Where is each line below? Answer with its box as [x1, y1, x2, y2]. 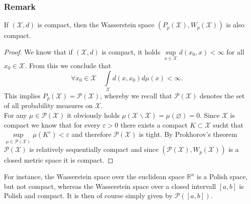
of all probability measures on [4, 100, 93, 111]
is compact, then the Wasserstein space [37, 19, 154, 30]
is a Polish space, [196, 171, 248, 182]
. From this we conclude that [24, 60, 111, 71]
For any [4, 110, 27, 120]
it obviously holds [67, 110, 120, 120]
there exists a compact [120, 119, 188, 130]
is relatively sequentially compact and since [29, 144, 159, 154]
